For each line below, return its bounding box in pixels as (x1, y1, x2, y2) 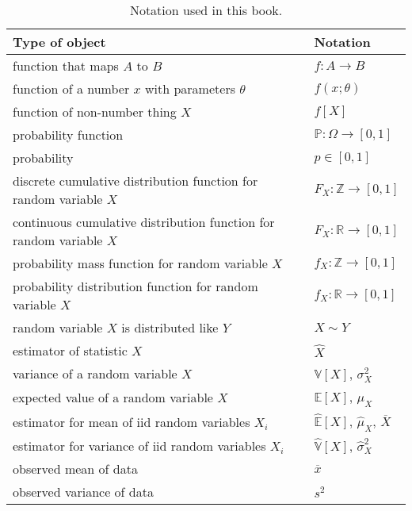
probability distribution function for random (13, 277, 258, 295)
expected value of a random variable (13, 388, 213, 407)
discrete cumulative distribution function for (13, 171, 258, 190)
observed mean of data (13, 459, 138, 478)
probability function (13, 125, 124, 144)
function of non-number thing (13, 102, 177, 121)
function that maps (13, 56, 119, 75)
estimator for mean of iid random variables (13, 413, 250, 432)
